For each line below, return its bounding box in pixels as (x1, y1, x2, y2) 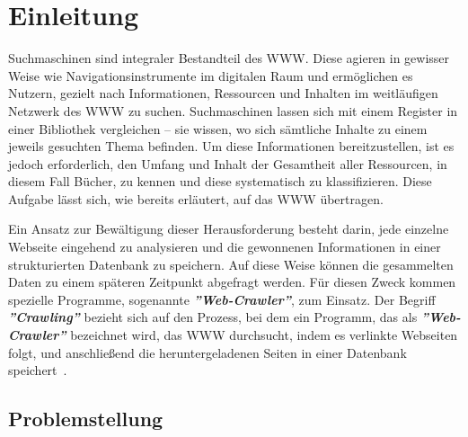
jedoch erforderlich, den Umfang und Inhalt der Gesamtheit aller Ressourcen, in (8, 154, 447, 173)
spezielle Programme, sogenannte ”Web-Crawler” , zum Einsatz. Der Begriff (8, 290, 436, 308)
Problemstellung (8, 405, 163, 433)
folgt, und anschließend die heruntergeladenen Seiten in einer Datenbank (8, 343, 407, 361)
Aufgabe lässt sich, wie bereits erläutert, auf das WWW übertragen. (8, 189, 384, 208)
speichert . (8, 361, 67, 379)
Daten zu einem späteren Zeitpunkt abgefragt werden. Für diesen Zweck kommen (8, 272, 456, 291)
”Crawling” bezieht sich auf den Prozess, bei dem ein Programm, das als (8, 308, 418, 326)
